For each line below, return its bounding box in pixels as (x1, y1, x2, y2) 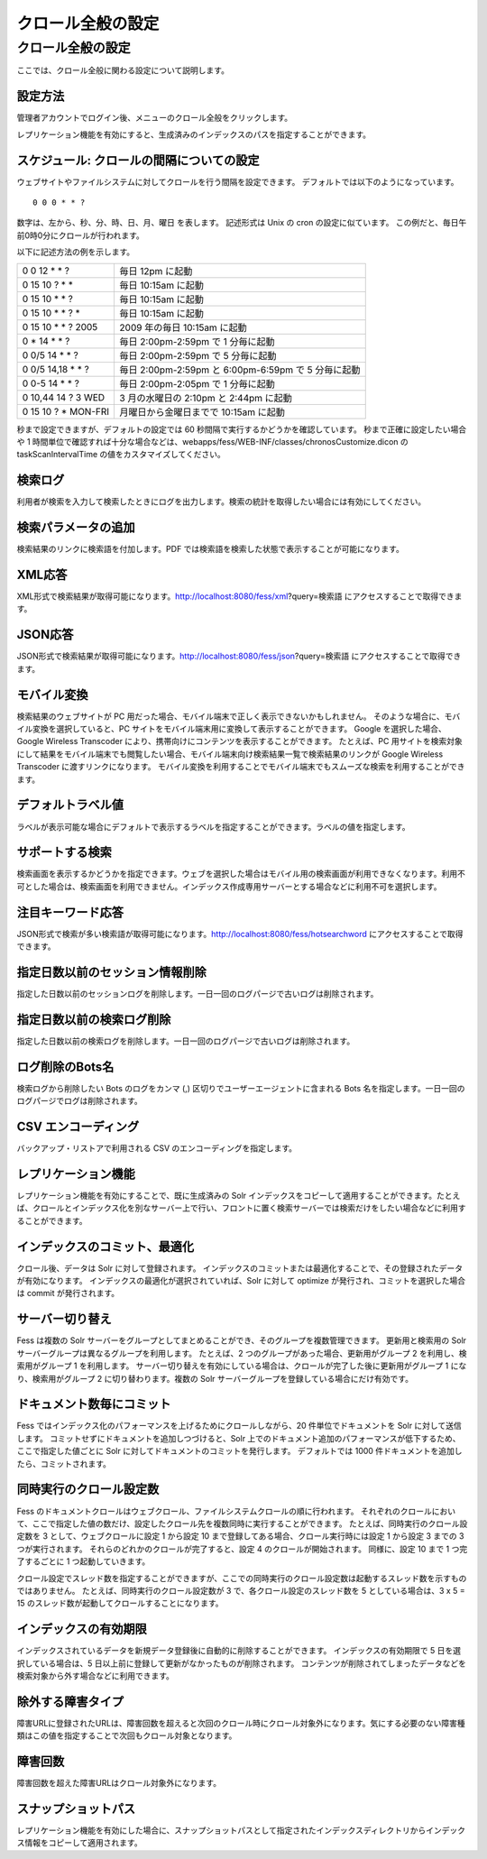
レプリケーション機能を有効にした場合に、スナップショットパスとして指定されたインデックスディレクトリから (16, 1825, 427, 1836)
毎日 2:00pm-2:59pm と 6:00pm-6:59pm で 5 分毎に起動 (119, 364, 361, 376)
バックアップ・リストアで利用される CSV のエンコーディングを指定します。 (16, 1143, 298, 1154)
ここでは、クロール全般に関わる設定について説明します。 (16, 65, 230, 76)
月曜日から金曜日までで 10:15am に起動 (119, 406, 286, 419)
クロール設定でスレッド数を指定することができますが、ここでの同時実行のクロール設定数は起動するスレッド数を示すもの (16, 1572, 467, 1583)
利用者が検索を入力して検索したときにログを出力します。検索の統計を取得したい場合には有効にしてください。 (16, 496, 427, 507)
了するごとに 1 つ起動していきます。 (16, 1556, 151, 1567)
